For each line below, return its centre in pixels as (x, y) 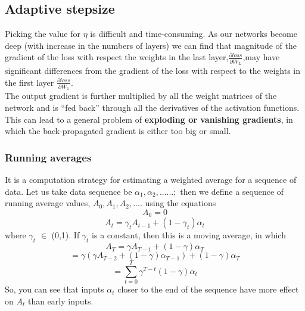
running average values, (48, 203)
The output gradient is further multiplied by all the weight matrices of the (141, 96)
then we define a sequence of (232, 191)
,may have (261, 57)
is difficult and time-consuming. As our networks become (194, 34)
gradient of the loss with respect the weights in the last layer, (117, 57)
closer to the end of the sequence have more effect (208, 289)
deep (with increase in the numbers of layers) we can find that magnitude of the (151, 45)
